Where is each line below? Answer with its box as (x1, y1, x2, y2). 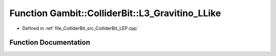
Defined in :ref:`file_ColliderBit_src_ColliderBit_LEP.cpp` (22, 25, 139, 31)
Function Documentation (9, 38, 90, 47)
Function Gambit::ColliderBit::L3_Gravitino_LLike (9, 8, 221, 19)
